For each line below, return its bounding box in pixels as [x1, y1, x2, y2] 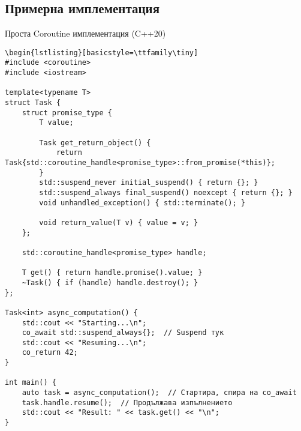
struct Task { [5, 98, 61, 107]
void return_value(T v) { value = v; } [39, 218, 198, 227]
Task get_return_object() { [39, 138, 151, 147]
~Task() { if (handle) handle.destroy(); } [22, 278, 198, 287]
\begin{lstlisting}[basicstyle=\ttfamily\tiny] [5, 48, 198, 57]
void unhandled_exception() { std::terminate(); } [39, 198, 245, 207]
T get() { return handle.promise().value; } [22, 268, 203, 277]
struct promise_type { [22, 108, 112, 117]
